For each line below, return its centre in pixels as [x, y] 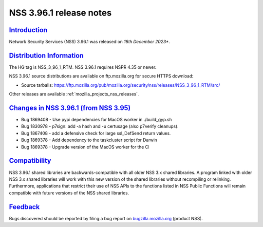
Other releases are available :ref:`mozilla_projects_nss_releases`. [74, 94]
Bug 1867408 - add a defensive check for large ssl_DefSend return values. [96, 133]
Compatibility [30, 161]
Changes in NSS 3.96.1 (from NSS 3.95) [70, 108]
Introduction [28, 30]
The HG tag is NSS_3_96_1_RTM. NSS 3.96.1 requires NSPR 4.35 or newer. [83, 67]
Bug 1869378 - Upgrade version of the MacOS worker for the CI [85, 147]
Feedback [24, 207]
